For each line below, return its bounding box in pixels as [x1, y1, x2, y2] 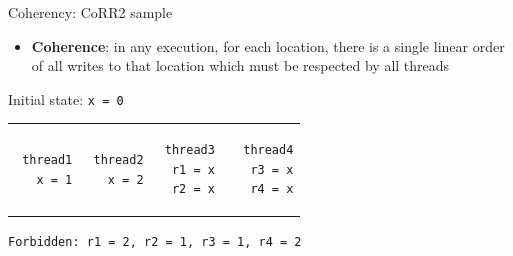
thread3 [164, 143, 215, 158]
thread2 [93, 152, 144, 167]
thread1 [22, 152, 73, 167]
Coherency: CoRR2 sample [8, 2, 173, 22]
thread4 [243, 143, 294, 158]
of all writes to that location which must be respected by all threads [31, 55, 450, 76]
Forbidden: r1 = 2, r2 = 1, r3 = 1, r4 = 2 [8, 235, 302, 250]
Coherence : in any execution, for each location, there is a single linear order [31, 35, 505, 56]
